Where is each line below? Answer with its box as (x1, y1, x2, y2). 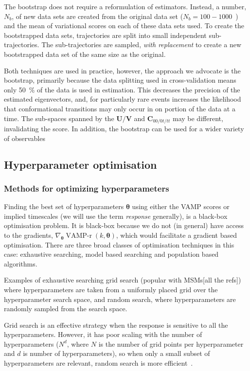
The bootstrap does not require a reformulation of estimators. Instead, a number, (4, 1, 247, 11)
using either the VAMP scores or (132, 201, 230, 212)
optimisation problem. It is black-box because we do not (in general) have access (4, 220, 244, 230)
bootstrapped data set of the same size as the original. (4, 49, 166, 59)
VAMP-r (66, 232, 92, 239)
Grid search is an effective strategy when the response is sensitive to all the (4, 319, 228, 330)
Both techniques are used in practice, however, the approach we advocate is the (4, 65, 241, 75)
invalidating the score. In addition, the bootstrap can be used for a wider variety (4, 123, 244, 133)
